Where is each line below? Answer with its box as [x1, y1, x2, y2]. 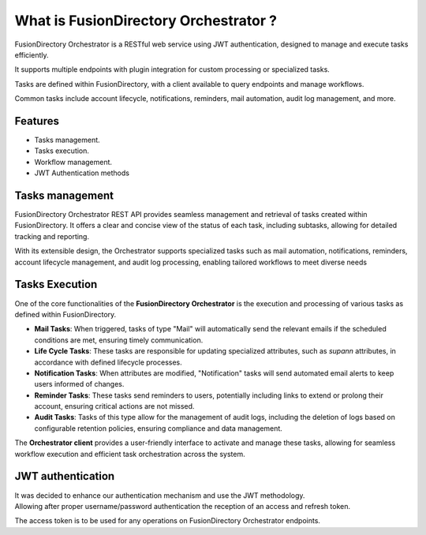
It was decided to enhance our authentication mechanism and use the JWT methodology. [14, 490, 305, 500]
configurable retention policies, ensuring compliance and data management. [34, 423, 283, 433]
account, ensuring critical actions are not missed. [34, 402, 195, 411]
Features [14, 114, 59, 128]
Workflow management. [34, 157, 113, 166]
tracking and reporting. [14, 231, 90, 241]
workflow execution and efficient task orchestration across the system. [14, 449, 246, 458]
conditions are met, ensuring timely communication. [34, 335, 204, 345]
